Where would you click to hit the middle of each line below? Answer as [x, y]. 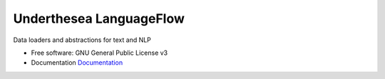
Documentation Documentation [77, 63]
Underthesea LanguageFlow [99, 19]
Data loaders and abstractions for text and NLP [82, 40]
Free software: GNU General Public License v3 [99, 53]
